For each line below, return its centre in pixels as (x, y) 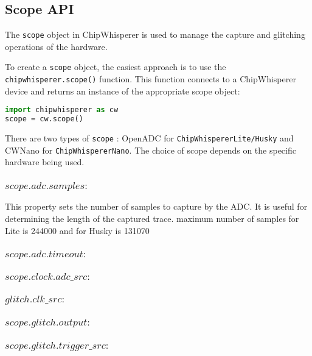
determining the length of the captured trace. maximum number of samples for (152, 218)
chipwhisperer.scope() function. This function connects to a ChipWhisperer (151, 79)
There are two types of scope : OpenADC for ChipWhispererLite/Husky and (149, 138)
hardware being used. (45, 162)
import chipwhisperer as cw (62, 110)
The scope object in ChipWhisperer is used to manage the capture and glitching (155, 34)
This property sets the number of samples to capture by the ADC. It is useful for (156, 206)
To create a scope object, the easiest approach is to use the (116, 67)
